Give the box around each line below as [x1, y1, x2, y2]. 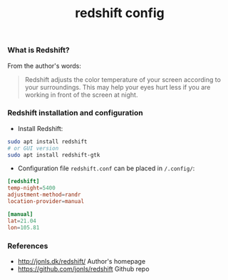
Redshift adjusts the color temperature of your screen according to [24, 75, 221, 83]
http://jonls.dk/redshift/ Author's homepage [17, 256, 146, 265]
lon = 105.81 [7, 224, 40, 231]
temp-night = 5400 [7, 185, 56, 192]
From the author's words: [7, 61, 82, 70]
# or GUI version [7, 145, 59, 152]
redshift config [74, 5, 165, 21]
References [7, 241, 48, 251]
